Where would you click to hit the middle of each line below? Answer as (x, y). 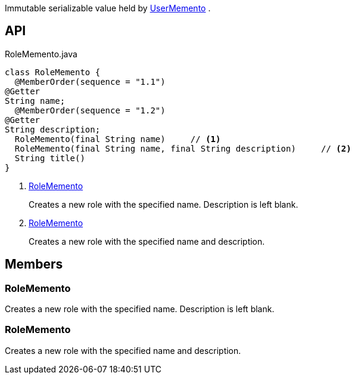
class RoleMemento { (53, 72)
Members (34, 264)
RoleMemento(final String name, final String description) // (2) (183, 148)
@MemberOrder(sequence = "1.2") (90, 110)
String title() (50, 158)
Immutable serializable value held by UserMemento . (108, 8)
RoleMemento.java (41, 54)
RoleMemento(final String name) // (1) (118, 139)
